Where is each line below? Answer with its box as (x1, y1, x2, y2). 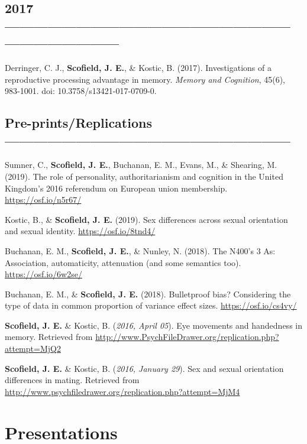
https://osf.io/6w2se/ (5, 268, 82, 280)
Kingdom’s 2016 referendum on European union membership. (5, 182, 228, 194)
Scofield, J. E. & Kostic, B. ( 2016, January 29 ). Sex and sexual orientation (5, 362, 284, 374)
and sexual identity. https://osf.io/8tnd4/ (5, 225, 156, 237)
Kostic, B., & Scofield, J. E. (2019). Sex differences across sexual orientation (5, 213, 288, 225)
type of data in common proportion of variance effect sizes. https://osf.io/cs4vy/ (5, 299, 297, 312)
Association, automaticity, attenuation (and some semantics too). (5, 256, 241, 268)
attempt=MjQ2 (5, 342, 61, 355)
